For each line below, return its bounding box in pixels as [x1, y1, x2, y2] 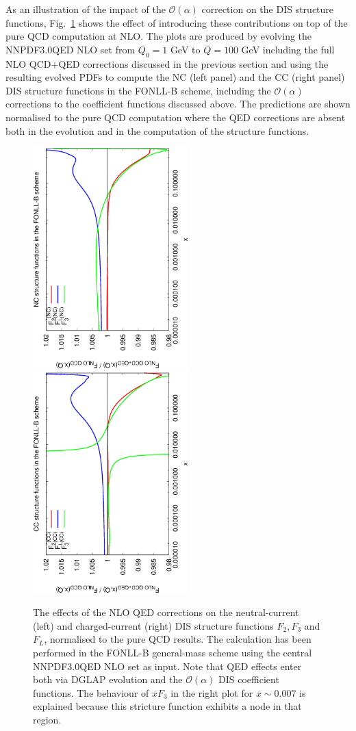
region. [33, 712, 62, 726]
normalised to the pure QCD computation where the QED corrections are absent [5, 110, 346, 124]
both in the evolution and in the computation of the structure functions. [5, 123, 309, 138]
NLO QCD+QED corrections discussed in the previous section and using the [5, 56, 329, 70]
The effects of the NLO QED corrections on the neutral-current [33, 605, 299, 619]
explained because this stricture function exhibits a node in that [33, 699, 302, 713]
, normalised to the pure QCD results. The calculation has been [44, 632, 311, 646]
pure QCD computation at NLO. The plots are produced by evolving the [5, 29, 312, 43]
